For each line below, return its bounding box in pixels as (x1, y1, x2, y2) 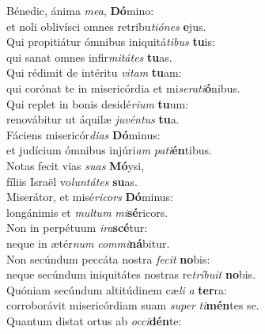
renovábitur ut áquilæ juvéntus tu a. (6, 111, 180, 127)
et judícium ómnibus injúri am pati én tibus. (6, 142, 212, 158)
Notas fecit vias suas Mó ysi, (6, 157, 145, 173)
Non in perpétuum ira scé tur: (6, 219, 148, 236)
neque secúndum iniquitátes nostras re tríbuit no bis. (6, 266, 256, 283)
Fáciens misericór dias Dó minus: (6, 126, 161, 142)
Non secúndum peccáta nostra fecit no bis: (6, 250, 210, 267)
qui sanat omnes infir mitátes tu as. (6, 48, 172, 65)
